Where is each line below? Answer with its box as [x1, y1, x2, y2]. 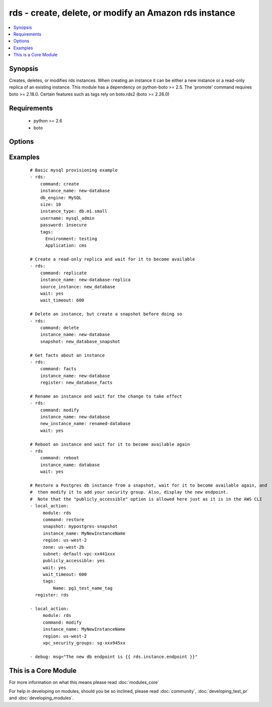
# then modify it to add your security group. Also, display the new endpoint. [30, 490, 229, 495]
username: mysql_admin [40, 215, 95, 221]
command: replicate [40, 270, 87, 276]
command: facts [40, 366, 77, 372]
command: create [40, 181, 79, 187]
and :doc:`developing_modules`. [9, 695, 74, 701]
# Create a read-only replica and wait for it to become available [30, 257, 195, 262]
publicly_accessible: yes [43, 558, 105, 564]
